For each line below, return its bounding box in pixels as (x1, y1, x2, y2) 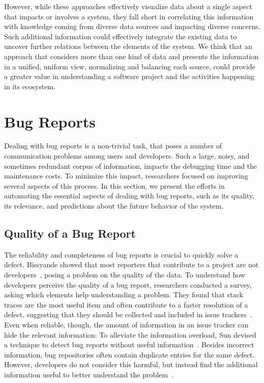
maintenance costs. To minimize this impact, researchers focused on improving (4, 170, 249, 181)
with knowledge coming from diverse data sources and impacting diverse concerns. (4, 21, 260, 32)
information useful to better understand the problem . (4, 369, 173, 379)
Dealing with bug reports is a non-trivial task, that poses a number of (4, 140, 222, 151)
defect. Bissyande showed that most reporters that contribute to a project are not (4, 259, 259, 270)
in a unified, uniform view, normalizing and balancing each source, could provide (4, 61, 255, 71)
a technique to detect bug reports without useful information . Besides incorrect (4, 339, 254, 350)
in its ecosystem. (4, 81, 55, 91)
